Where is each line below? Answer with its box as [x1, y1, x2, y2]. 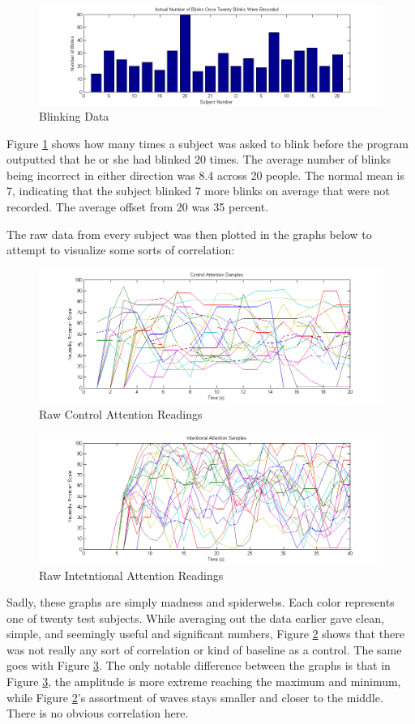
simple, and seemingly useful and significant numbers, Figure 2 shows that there [6, 625, 404, 642]
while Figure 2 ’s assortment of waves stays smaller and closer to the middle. [6, 688, 383, 705]
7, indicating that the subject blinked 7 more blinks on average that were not [6, 182, 390, 199]
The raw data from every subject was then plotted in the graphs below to [6, 225, 372, 242]
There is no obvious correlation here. [6, 705, 189, 722]
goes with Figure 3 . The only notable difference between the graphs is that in [6, 657, 391, 674]
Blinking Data [39, 108, 109, 125]
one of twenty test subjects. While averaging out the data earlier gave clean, [6, 609, 384, 626]
